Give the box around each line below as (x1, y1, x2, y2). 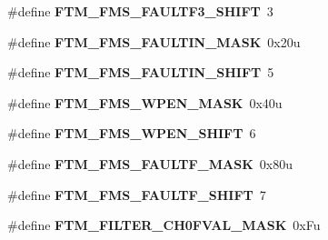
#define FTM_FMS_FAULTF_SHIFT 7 (7, 185, 266, 204)
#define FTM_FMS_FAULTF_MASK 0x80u (7, 154, 293, 173)
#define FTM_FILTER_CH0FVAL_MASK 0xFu (7, 215, 321, 235)
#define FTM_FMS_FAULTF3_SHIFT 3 (7, 2, 273, 20)
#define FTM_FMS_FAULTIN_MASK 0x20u (7, 32, 301, 51)
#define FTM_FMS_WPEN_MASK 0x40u (7, 93, 283, 112)
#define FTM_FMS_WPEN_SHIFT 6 (7, 124, 256, 143)
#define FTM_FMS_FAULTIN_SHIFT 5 (7, 63, 274, 82)
